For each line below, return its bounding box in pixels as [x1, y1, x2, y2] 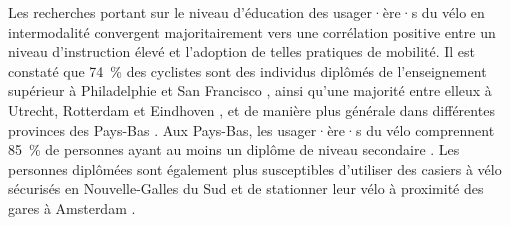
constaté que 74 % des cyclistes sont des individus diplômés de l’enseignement [8, 60, 487, 81]
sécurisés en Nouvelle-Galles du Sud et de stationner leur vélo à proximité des [8, 178, 484, 199]
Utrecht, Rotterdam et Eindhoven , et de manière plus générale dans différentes [8, 99, 495, 120]
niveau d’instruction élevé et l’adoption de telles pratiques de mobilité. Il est [8, 41, 476, 62]
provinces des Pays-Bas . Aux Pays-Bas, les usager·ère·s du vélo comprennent [8, 119, 495, 140]
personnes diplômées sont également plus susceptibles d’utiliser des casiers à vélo [8, 158, 502, 179]
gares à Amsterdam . [8, 197, 136, 218]
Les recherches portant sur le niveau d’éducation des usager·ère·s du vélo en [8, 2, 485, 22]
